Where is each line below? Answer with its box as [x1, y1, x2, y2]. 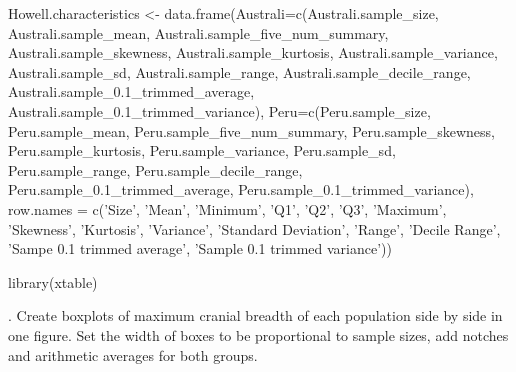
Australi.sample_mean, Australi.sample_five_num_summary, [8, 22, 389, 43]
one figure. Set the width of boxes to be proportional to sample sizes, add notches [8, 324, 509, 345]
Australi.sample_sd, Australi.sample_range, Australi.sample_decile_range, [8, 61, 471, 82]
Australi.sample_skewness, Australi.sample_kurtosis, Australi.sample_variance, [8, 42, 498, 63]
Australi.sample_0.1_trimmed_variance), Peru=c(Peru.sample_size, [8, 100, 431, 121]
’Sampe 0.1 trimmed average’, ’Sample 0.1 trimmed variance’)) [8, 238, 392, 259]
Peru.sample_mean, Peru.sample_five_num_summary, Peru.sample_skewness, [8, 120, 495, 141]
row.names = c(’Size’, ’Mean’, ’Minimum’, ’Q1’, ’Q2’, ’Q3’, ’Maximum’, [8, 198, 447, 219]
